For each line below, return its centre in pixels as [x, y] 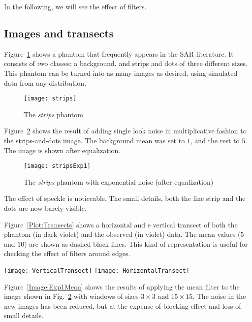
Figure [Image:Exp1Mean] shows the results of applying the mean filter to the [122, 286]
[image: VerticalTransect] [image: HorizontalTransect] [97, 271]
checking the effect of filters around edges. [67, 253]
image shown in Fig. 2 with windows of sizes [71, 296]
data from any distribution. [45, 82]
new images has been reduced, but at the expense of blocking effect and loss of [123, 306]
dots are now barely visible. [45, 208]
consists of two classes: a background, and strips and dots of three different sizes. [126, 63]
